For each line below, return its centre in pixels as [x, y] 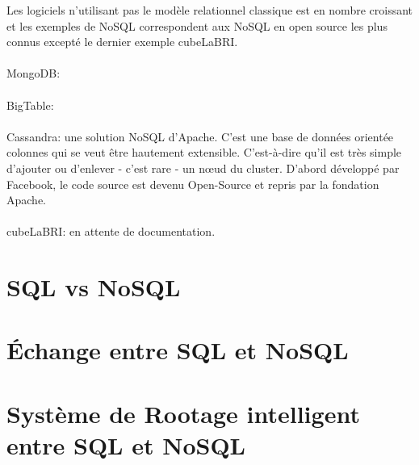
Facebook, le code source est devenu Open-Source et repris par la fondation [193, 184]
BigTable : [30, 105]
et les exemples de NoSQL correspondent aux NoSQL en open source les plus [197, 25]
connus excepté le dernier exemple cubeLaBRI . [122, 42]
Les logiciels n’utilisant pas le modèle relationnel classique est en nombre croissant [210, 10]
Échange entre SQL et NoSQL [178, 350]
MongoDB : [34, 73]
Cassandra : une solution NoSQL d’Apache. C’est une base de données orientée [200, 136]
